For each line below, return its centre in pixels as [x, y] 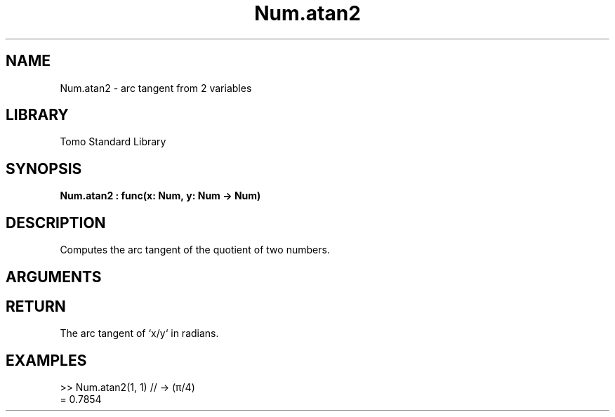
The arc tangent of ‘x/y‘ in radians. [139, 333]
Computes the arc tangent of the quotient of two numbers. [195, 250]
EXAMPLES [46, 360]
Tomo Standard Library [113, 142]
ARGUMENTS [54, 277]
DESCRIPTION [56, 223]
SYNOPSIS [44, 168]
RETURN [36, 306]
